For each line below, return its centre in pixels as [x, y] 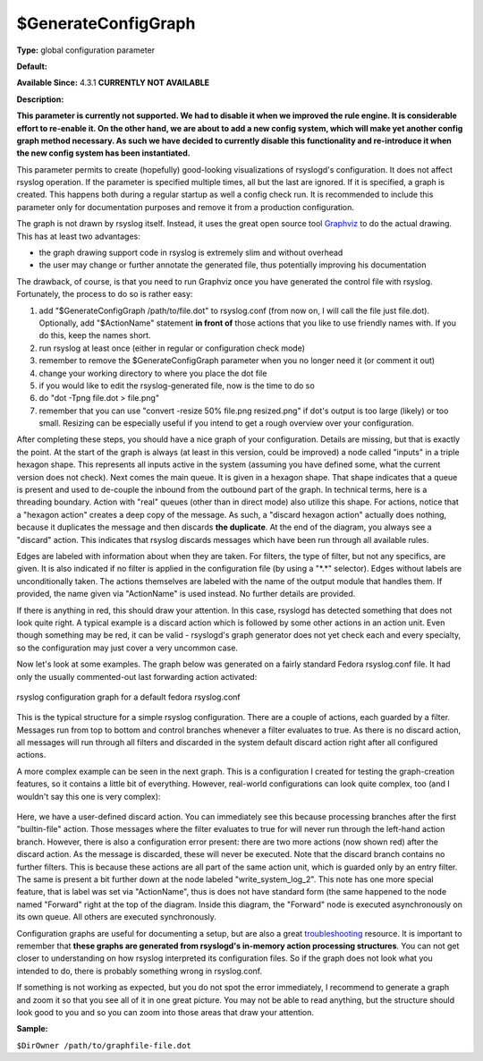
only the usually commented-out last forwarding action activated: [137, 676]
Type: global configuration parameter [86, 50]
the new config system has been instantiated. [104, 153]
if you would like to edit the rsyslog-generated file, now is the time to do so [177, 386]
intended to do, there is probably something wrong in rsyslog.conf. [140, 971]
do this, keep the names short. [95, 335]
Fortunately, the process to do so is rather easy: [105, 294]
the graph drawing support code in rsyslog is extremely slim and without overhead [191, 253]
